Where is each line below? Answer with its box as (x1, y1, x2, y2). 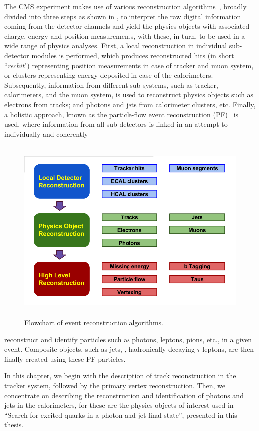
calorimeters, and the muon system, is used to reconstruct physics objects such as (4, 89, 254, 100)
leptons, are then (202, 344, 254, 354)
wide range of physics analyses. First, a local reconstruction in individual (4, 40, 227, 51)
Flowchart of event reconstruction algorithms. (24, 317, 163, 328)
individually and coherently (4, 128, 88, 139)
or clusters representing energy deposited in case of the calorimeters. (4, 70, 213, 80)
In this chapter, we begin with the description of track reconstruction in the (4, 370, 236, 381)
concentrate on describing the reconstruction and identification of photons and (4, 390, 244, 400)
